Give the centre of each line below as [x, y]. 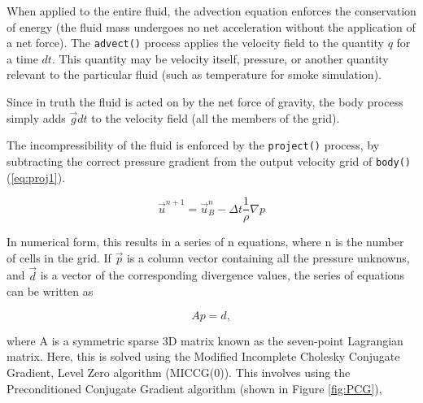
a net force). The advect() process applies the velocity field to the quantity [195, 43]
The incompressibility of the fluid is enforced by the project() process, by [193, 145]
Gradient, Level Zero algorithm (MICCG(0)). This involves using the [179, 372]
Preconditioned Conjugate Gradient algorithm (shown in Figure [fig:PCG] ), [194, 388]
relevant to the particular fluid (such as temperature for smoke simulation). [194, 74]
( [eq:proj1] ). [36, 177]
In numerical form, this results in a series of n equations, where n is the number [205, 242]
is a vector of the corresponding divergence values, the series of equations [222, 275]
